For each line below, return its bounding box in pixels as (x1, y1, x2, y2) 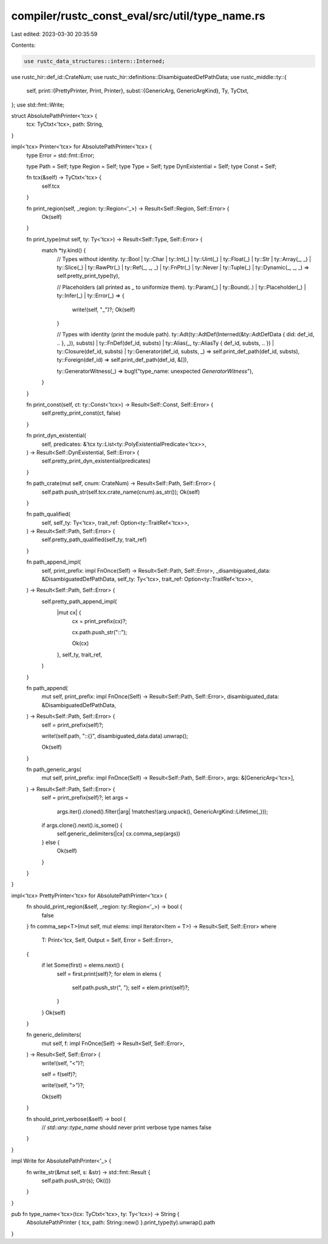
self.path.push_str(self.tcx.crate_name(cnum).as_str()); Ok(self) (41, 488, 200, 496)
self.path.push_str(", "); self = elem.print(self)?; (72, 984, 190, 991)
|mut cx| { (56, 609, 81, 617)
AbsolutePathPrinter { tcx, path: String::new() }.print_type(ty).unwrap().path (26, 1219, 216, 1226)
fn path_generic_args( (26, 766, 81, 773)
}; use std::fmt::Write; (11, 101, 65, 108)
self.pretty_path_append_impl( (41, 598, 117, 605)
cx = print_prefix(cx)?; (72, 617, 128, 624)
